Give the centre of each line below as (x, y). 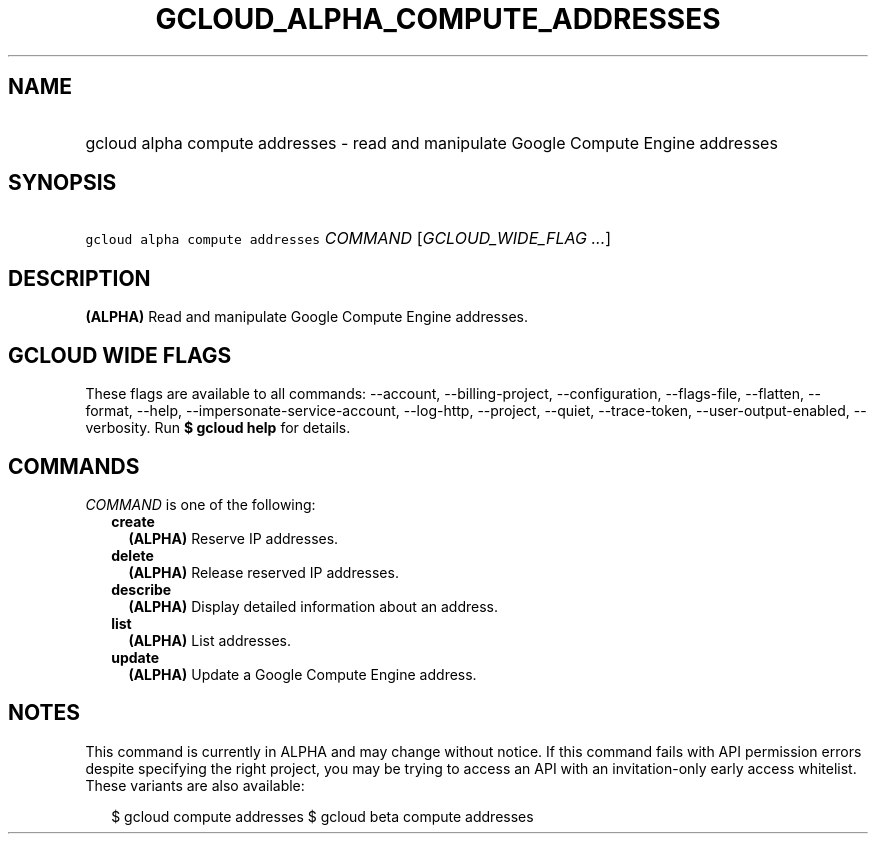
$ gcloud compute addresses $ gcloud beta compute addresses (322, 816)
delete (132, 555)
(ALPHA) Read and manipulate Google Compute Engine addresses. (306, 317)
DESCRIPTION (79, 278)
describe (141, 589)
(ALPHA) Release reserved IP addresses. (263, 572)
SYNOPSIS (62, 183)
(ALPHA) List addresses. (210, 640)
